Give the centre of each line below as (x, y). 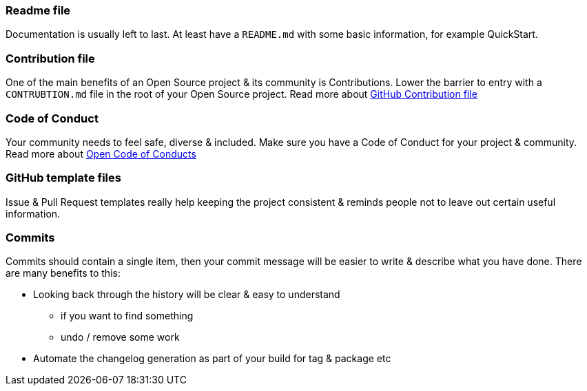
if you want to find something (127, 316)
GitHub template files (63, 178)
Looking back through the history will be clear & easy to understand (187, 295)
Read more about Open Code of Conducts (101, 154)
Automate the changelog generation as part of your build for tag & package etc (212, 359)
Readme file (38, 10)
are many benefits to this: (63, 273)
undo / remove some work (120, 337)
